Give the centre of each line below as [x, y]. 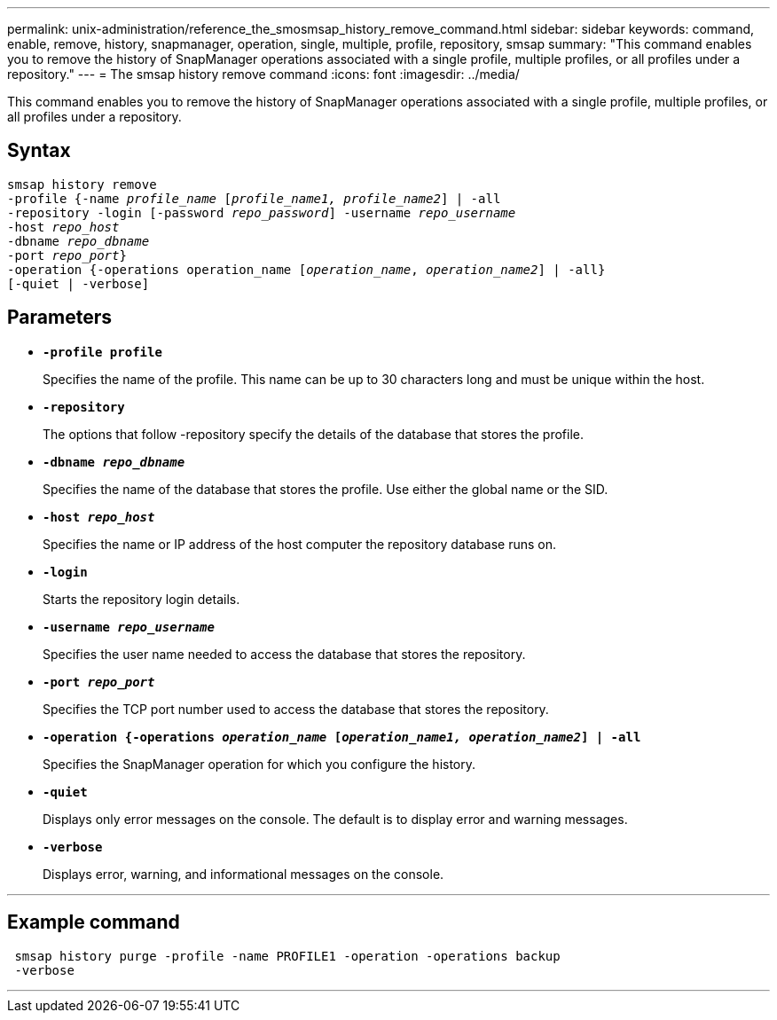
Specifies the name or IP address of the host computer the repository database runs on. [300, 544]
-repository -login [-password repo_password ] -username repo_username [262, 212]
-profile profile [102, 352]
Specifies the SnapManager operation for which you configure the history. [259, 764]
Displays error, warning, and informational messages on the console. [243, 874]
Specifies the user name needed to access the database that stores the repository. [284, 654]
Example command [94, 922]
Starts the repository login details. [141, 599]
